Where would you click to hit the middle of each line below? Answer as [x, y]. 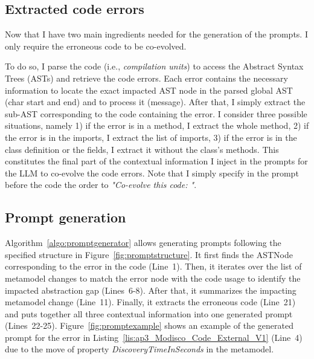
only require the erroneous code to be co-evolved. [96, 46]
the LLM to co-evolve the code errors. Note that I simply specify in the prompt [152, 173]
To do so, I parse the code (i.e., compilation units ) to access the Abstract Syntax [154, 66]
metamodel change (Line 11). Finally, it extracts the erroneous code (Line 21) [150, 302]
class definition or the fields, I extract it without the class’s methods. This [142, 149]
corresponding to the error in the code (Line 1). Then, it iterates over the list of [153, 266]
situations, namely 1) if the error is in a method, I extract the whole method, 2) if [157, 125]
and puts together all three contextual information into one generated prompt [149, 313]
